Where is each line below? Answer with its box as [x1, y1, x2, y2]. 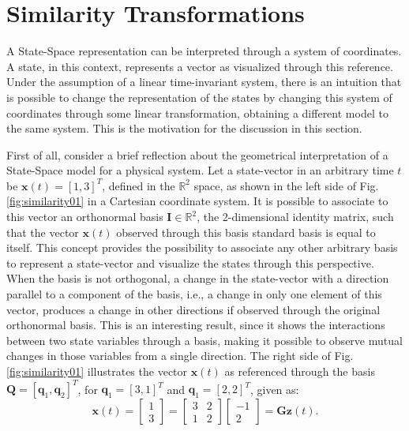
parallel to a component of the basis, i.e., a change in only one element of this [6, 286, 382, 302]
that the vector [6, 223, 79, 240]
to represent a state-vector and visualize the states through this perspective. [6, 254, 374, 271]
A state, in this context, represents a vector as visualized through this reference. [6, 58, 393, 74]
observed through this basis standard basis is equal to [116, 223, 376, 240]
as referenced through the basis [224, 363, 375, 379]
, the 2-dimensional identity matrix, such [197, 208, 394, 225]
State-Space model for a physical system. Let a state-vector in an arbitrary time [6, 162, 394, 178]
